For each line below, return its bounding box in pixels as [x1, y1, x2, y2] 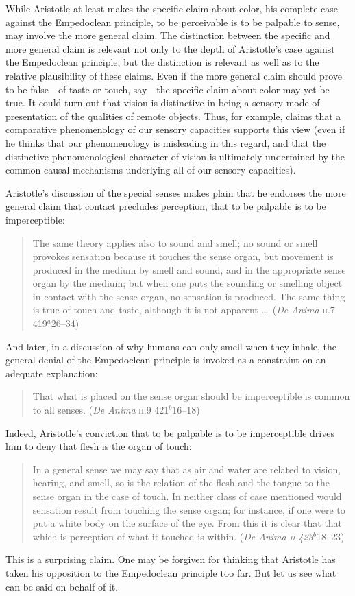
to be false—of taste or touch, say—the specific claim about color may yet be [5, 82, 330, 96]
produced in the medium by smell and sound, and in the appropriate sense [32, 262, 346, 276]
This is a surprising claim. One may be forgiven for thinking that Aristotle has [5, 552, 336, 567]
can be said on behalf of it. [5, 579, 119, 593]
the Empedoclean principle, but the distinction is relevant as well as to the [5, 55, 319, 69]
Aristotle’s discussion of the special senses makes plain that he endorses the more [5, 185, 346, 200]
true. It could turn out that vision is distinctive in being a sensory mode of [5, 95, 320, 110]
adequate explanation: [5, 366, 98, 380]
